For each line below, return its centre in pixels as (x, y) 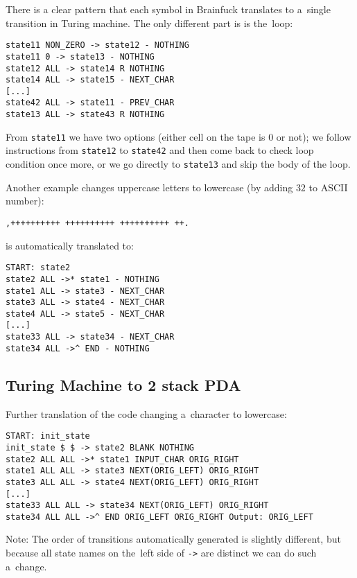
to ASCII (328, 187)
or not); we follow (314, 136)
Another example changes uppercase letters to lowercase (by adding (149, 187)
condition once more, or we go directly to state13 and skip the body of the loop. (178, 164)
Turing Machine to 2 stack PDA (123, 384)
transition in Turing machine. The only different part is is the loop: (149, 23)
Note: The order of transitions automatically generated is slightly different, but (173, 539)
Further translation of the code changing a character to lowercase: (146, 413)
